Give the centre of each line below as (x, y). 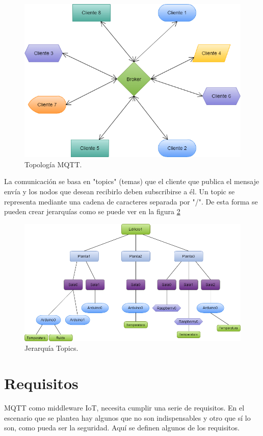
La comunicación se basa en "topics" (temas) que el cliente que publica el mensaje (132, 181)
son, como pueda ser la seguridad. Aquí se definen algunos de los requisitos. (122, 428)
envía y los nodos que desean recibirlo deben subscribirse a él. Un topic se (120, 191)
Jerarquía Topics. (51, 348)
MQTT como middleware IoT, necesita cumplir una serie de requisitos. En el (124, 407)
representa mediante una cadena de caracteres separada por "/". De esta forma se (131, 201)
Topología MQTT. (53, 164)
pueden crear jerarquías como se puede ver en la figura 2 (92, 211)
